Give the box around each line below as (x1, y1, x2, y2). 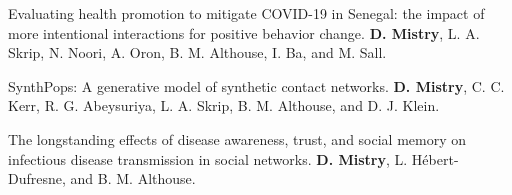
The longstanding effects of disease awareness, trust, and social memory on (8, 128, 467, 149)
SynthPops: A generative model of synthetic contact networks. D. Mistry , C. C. (8, 75, 505, 96)
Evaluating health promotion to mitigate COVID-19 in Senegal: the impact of (8, 3, 485, 23)
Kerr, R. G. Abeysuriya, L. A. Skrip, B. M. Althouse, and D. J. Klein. (8, 95, 440, 116)
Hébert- (411, 148, 459, 169)
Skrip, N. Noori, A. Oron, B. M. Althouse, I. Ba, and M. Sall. (8, 42, 387, 63)
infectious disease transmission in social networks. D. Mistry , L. (8, 148, 408, 169)
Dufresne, (8, 168, 66, 189)
